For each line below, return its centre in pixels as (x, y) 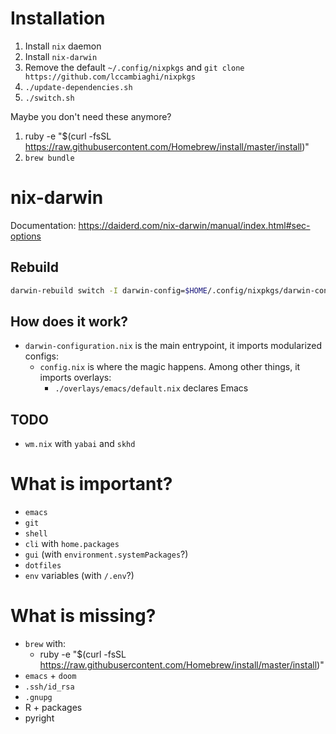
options (26, 236)
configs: (42, 356)
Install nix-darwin (61, 56)
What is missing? (83, 616)
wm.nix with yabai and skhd (80, 444)
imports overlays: (75, 378)
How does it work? (69, 321)
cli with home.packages (72, 544)
